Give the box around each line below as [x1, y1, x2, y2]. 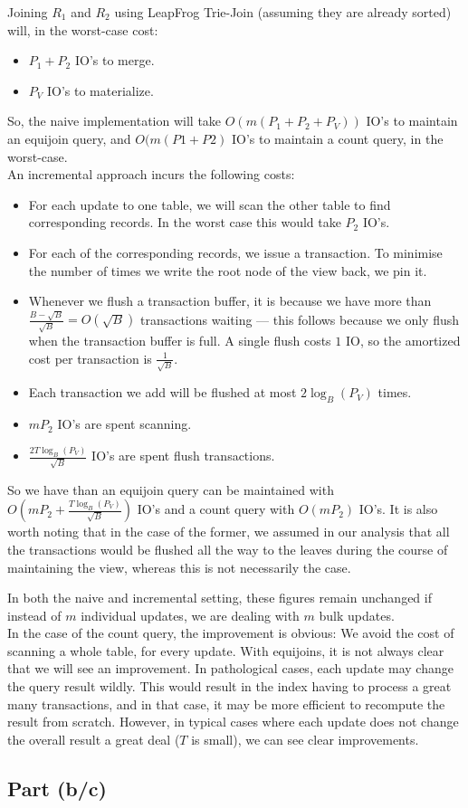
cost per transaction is [28, 348, 152, 367]
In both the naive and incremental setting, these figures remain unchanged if [7, 588, 432, 607]
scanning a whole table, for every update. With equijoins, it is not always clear [7, 641, 444, 660]
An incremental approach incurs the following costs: [7, 165, 295, 184]
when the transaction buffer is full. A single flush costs [28, 331, 331, 350]
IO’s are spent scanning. [57, 414, 192, 433]
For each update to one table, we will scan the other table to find [28, 195, 391, 214]
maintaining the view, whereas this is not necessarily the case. [7, 557, 351, 576]
